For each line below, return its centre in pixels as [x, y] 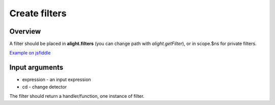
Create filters [38, 13]
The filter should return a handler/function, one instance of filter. [77, 96]
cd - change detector [45, 87]
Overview [25, 31]
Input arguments [36, 68]
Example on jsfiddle [30, 53]
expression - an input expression [57, 80]
